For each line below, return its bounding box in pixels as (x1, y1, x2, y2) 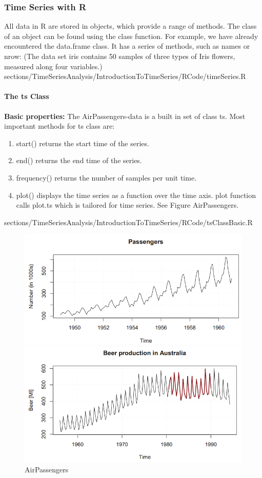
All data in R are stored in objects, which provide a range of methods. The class (4, 21, 257, 31)
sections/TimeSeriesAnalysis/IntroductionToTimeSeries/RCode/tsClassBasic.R (4, 216, 253, 227)
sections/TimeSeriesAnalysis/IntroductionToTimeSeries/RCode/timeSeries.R (4, 71, 246, 82)
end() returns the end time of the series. (16, 155, 142, 166)
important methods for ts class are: (4, 121, 115, 131)
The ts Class (4, 91, 49, 102)
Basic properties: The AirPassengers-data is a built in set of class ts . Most (4, 110, 246, 121)
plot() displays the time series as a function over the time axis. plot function (16, 189, 256, 200)
